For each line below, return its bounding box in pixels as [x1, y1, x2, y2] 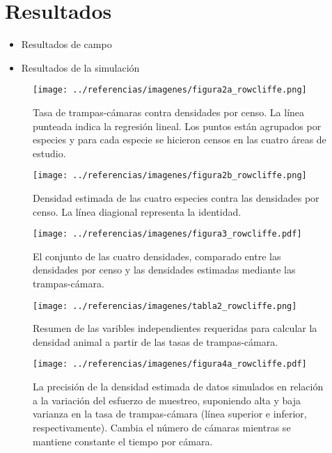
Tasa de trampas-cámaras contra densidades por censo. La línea [33, 104, 305, 119]
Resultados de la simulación [21, 60, 140, 74]
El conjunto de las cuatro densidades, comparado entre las [33, 248, 281, 263]
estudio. [33, 145, 66, 160]
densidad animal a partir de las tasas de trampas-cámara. [33, 334, 278, 349]
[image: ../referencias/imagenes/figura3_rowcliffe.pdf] [33, 229, 302, 239]
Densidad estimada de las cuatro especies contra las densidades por [33, 191, 319, 205]
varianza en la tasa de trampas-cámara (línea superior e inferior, [33, 406, 307, 421]
